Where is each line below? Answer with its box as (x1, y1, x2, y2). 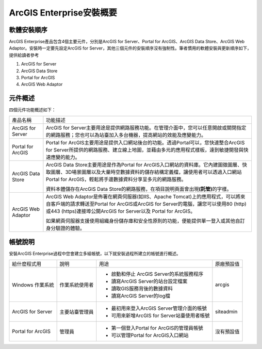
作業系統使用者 (59, 282, 94, 288)
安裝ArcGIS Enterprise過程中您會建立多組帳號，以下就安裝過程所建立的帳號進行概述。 (9, 250, 181, 257)
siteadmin (215, 308, 238, 315)
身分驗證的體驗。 (46, 225, 85, 232)
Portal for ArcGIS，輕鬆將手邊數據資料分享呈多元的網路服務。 (46, 176, 187, 183)
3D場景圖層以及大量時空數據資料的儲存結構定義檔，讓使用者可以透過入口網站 (65, 168, 242, 175)
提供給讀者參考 (9, 52, 39, 58)
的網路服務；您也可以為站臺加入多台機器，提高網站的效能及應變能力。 (46, 132, 206, 138)
